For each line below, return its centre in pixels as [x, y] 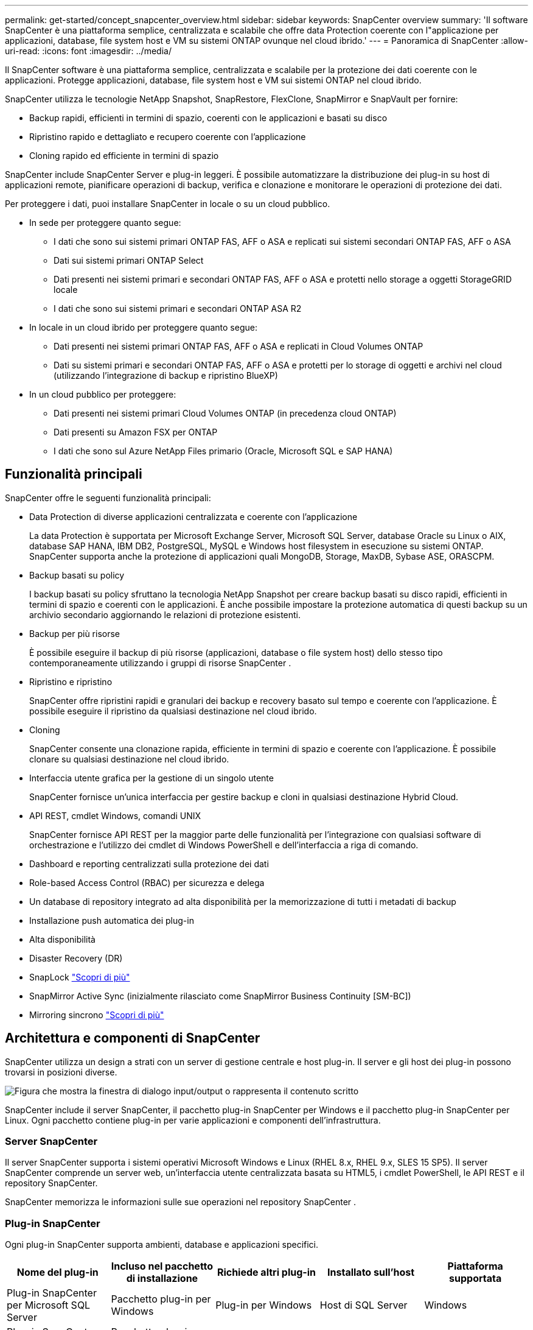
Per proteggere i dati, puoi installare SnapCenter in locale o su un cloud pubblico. [168, 204]
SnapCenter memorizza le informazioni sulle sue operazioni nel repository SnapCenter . [181, 1202]
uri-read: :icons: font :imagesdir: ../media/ [88, 51]
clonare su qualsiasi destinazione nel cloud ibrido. [129, 759]
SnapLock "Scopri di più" [80, 977]
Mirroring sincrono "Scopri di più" [97, 1015]
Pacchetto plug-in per [161, 1299]
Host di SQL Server [364, 1305]
